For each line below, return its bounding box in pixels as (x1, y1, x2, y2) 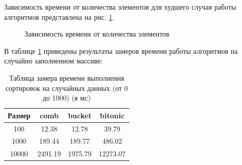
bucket (68, 110, 92, 120)
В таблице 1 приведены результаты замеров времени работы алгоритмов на (4, 45, 238, 56)
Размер (8, 110, 31, 120)
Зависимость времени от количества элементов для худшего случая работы (4, 2, 236, 12)
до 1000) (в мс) (42, 92, 91, 103)
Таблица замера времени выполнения (9, 72, 124, 83)
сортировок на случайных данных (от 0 (5, 82, 128, 93)
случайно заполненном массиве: (4, 55, 103, 66)
